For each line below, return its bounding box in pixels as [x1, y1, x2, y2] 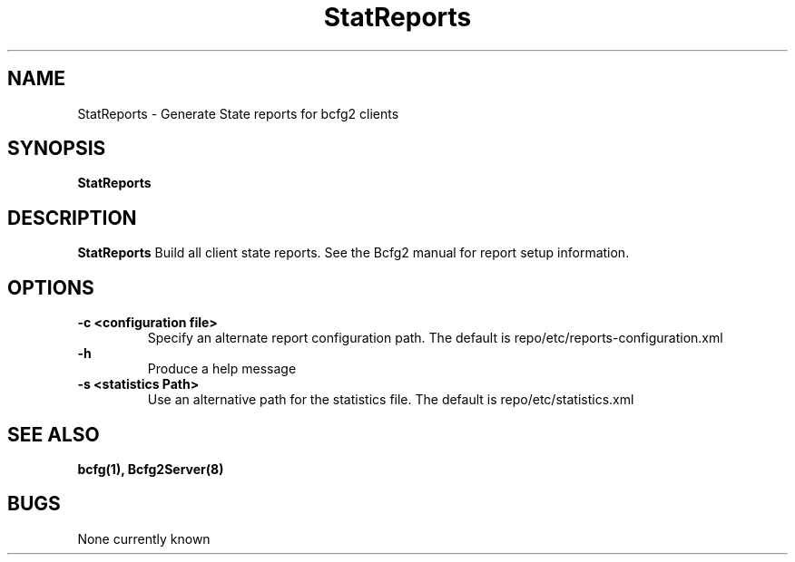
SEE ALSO [7, 422, 100, 446]
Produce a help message [147, 361, 297, 377]
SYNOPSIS [7, 137, 106, 160]
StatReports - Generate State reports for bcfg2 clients [77, 105, 399, 121]
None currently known [77, 530, 211, 547]
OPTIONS [7, 276, 94, 299]
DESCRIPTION [7, 206, 137, 229]
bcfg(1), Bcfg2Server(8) [77, 460, 224, 477]
